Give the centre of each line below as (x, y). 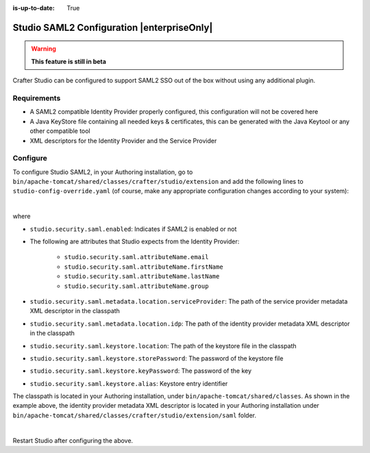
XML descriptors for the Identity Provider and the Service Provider (123, 140)
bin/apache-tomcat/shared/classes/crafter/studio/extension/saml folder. (135, 415)
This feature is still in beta (69, 61)
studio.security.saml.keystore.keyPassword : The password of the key (141, 371)
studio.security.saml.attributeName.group (136, 286)
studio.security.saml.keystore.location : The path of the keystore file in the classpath (163, 345)
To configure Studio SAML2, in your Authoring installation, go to (103, 172)
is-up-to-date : (34, 8)
